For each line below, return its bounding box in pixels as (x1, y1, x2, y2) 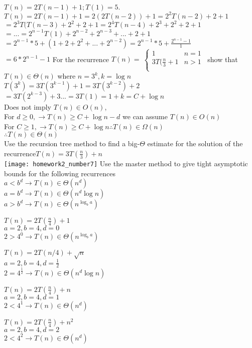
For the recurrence (52, 54, 109, 64)
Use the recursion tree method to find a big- (4, 138, 140, 149)
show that (207, 54, 238, 64)
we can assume (122, 111, 168, 122)
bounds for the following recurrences (4, 168, 115, 178)
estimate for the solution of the (147, 138, 243, 149)
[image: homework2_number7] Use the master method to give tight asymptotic (4, 158, 248, 168)
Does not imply (4, 101, 51, 112)
